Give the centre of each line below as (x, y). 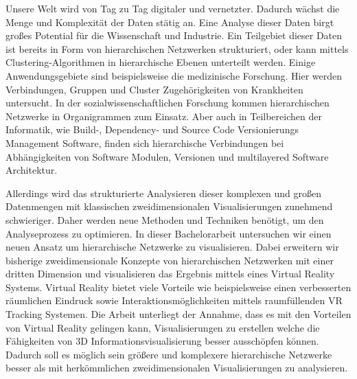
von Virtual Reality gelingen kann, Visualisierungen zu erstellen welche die (163, 327)
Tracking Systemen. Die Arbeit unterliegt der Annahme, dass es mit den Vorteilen (178, 314)
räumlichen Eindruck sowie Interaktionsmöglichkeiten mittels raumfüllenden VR (174, 300)
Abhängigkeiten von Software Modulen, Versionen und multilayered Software (167, 156)
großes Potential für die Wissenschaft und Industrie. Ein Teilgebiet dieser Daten (174, 35)
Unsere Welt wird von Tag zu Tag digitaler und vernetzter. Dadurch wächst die (173, 8)
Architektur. (32, 170)
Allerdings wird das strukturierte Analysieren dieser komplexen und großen (164, 193)
